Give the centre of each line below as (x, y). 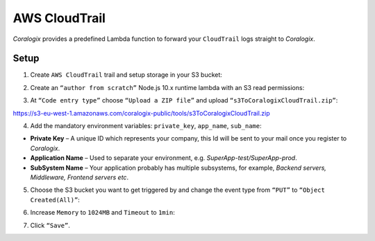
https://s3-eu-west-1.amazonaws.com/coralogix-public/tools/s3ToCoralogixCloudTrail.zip (141, 113)
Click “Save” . (50, 225)
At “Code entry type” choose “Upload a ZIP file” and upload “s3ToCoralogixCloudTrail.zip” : (184, 100)
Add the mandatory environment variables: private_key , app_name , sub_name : (146, 126)
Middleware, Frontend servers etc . (79, 177)
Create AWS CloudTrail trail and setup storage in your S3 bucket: (126, 75)
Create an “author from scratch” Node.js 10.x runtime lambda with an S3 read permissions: (167, 87)
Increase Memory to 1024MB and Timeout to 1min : (102, 213)
